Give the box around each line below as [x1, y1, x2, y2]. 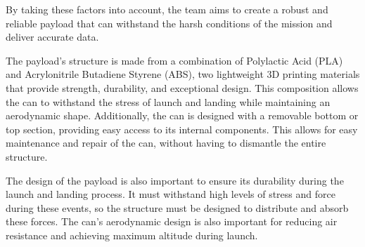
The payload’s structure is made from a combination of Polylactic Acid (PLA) [6, 53, 343, 67]
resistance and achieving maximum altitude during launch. [6, 227, 258, 242]
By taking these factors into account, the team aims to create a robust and [6, 2, 328, 16]
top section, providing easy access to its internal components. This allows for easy [6, 121, 358, 136]
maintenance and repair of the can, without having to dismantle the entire [6, 135, 326, 150]
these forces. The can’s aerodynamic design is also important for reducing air [6, 214, 338, 229]
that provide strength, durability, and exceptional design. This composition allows [6, 80, 359, 95]
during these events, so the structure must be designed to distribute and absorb [6, 200, 349, 215]
